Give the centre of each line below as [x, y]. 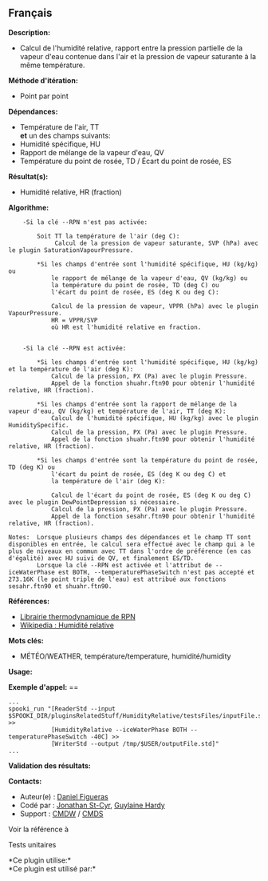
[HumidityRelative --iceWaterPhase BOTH [119, 730]
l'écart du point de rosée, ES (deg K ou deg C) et [138, 474]
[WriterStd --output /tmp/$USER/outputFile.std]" [135, 743]
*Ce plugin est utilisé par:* [52, 868]
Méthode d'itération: [43, 80]
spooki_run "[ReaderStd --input [62, 709]
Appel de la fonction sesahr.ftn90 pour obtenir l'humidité [153, 516]
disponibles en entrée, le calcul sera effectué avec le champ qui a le [132, 544]
